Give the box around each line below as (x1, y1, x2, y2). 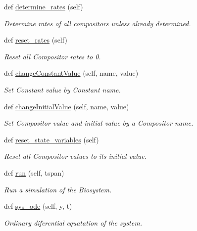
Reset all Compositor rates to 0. (4, 51, 101, 61)
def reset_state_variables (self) (4, 134, 99, 144)
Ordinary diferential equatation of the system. (4, 217, 142, 228)
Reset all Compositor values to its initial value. (4, 151, 147, 161)
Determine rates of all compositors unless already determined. (4, 18, 191, 28)
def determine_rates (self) (4, 1, 83, 11)
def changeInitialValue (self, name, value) (4, 101, 129, 111)
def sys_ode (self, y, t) (4, 201, 72, 211)
